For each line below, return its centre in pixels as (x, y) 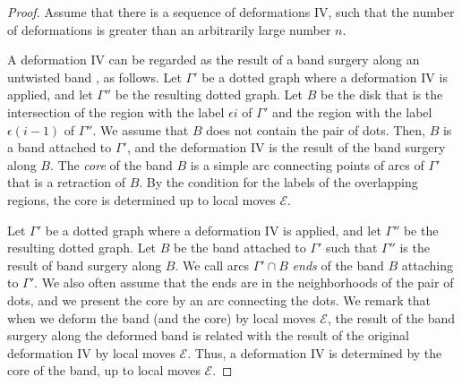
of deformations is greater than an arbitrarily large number (169, 29)
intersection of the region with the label (116, 111)
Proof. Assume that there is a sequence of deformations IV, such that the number (231, 12)
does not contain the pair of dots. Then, (316, 129)
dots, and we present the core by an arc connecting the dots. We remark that (219, 299)
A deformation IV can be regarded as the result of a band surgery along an (214, 60)
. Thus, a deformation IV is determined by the (315, 352)
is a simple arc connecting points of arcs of (307, 164)
